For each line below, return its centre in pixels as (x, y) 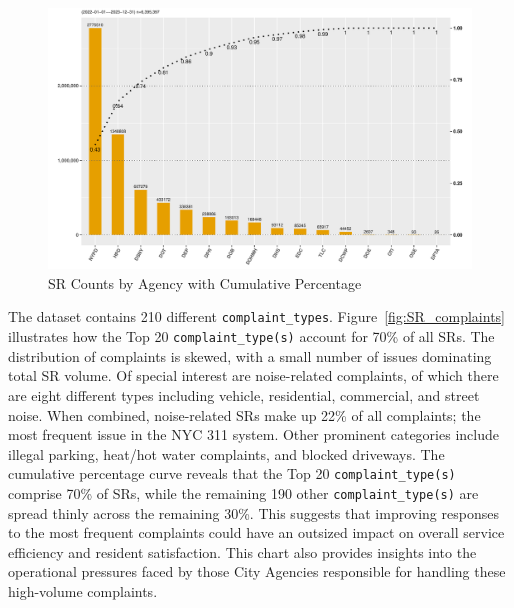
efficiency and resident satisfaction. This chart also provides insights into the (242, 551)
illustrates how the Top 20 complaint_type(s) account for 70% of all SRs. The (251, 336)
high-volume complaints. (83, 591)
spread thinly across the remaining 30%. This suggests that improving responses (253, 512)
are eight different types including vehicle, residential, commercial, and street (244, 394)
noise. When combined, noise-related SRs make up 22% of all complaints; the (244, 414)
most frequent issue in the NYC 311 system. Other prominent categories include (253, 434)
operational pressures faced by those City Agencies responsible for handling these (257, 571)
